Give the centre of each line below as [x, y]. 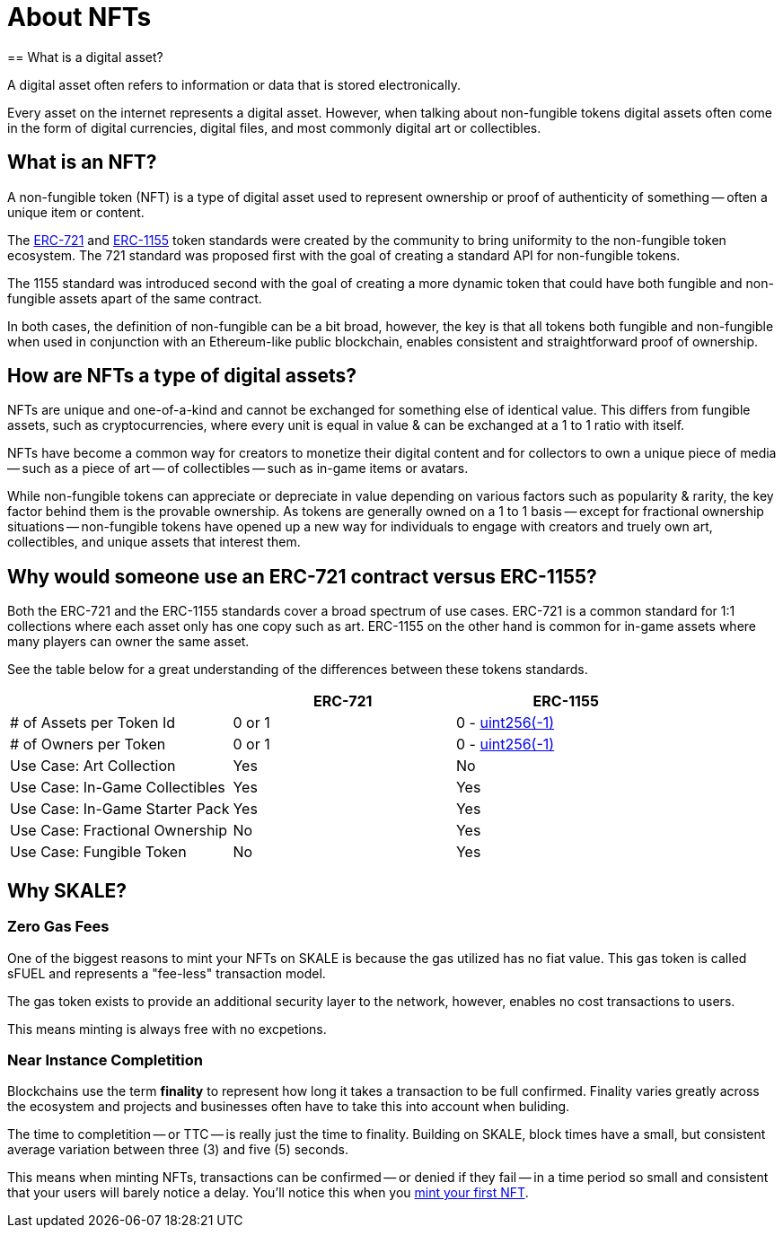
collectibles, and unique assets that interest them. [154, 542]
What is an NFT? [82, 162]
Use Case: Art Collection [93, 766]
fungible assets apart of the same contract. [135, 298]
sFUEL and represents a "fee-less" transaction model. [167, 973]
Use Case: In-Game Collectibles [118, 788]
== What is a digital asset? [85, 57]
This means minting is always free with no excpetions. [167, 1029]
